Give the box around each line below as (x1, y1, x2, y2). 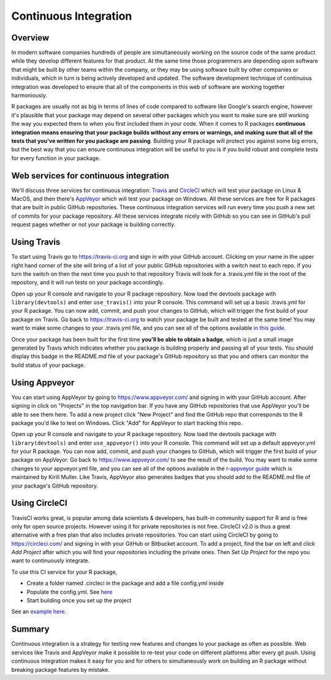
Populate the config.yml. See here (26, 588, 113, 595)
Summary (11, 624, 50, 635)
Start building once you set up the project (26, 597, 132, 604)
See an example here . (11, 608, 67, 616)
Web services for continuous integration (11, 170, 170, 181)
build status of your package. (11, 361, 86, 369)
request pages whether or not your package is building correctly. (11, 221, 176, 228)
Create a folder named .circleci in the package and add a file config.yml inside (26, 579, 224, 587)
